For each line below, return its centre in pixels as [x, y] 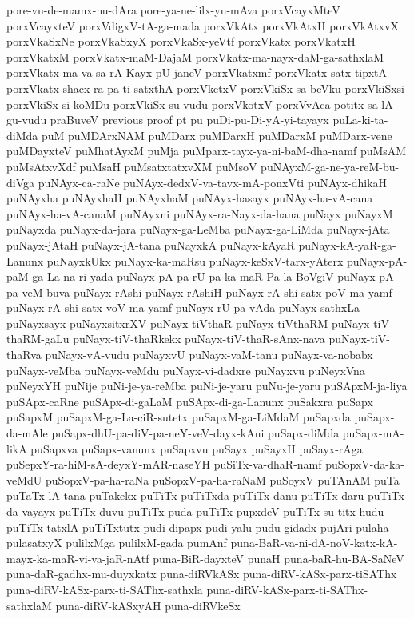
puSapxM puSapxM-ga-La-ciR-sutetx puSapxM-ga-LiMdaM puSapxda [179, 417]
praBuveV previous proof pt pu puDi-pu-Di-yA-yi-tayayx [189, 120]
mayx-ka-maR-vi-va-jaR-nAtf [78, 558]
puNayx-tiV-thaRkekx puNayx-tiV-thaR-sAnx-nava [199, 339]
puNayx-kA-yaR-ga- [347, 244]
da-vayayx [31, 511]
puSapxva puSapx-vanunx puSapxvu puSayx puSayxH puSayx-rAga [197, 448]
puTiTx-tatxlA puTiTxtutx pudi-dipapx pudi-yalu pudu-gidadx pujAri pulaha [198, 527]
